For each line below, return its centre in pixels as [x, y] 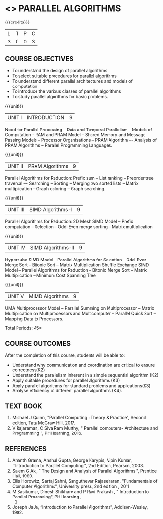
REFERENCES [26, 448]
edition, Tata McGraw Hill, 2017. [44, 423]
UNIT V [16, 296]
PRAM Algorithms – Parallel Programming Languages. [59, 145]
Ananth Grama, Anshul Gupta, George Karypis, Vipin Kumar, [72, 460]
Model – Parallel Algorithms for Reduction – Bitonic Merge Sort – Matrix [76, 270]
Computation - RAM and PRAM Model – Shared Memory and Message [75, 134]
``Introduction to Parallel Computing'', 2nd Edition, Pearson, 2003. [78, 466]
